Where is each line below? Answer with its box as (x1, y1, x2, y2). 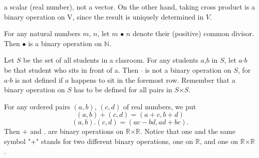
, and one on (199, 135, 238, 146)
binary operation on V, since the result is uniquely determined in (4, 11, 204, 22)
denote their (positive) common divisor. (132, 28, 254, 39)
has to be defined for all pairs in (74, 84, 172, 95)
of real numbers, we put (123, 101, 196, 111)
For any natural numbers (4, 28, 81, 39)
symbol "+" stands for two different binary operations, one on (4, 135, 193, 146)
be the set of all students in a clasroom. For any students (23, 55, 198, 65)
